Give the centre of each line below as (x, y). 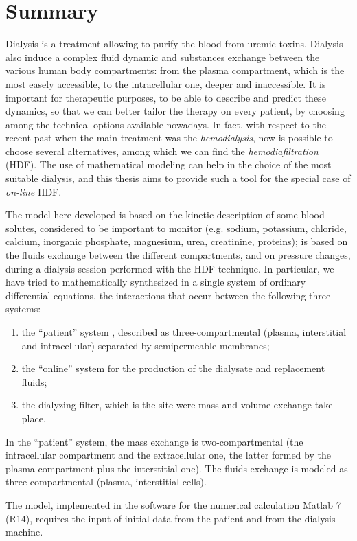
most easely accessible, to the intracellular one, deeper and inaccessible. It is (166, 83)
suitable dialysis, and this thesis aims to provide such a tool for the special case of (178, 178)
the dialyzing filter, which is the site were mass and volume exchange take (177, 405)
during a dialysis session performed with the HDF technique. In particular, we (170, 268)
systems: (23, 309)
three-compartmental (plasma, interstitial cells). (106, 482)
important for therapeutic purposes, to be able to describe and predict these (166, 97)
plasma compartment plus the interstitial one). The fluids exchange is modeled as (177, 468)
